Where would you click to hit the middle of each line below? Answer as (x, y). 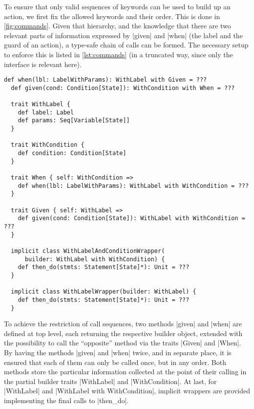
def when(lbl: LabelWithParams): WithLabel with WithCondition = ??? (133, 186)
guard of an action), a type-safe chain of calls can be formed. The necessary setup (126, 45)
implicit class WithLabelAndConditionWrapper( (88, 251)
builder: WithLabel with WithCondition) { (95, 259)
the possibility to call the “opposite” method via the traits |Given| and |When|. (123, 343)
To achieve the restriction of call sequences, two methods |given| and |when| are (123, 324)
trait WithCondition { (48, 145)
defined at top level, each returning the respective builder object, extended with (123, 333)
